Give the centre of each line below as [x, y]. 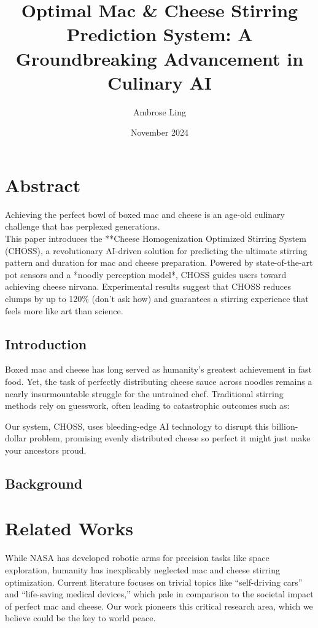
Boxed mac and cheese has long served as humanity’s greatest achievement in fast [159, 369]
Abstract [43, 184]
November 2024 [160, 132]
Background [44, 483]
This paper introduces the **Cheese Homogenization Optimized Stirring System [156, 238]
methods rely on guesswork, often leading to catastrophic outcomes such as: [147, 405]
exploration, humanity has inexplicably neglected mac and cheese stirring [142, 570]
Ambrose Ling [160, 111]
